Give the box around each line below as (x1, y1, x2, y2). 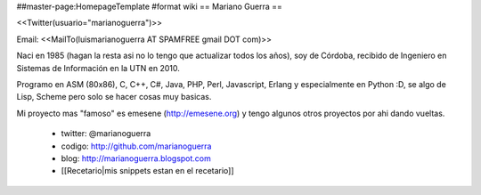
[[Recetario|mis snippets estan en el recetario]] (61, 166, 235, 176)
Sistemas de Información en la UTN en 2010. (16, 62, 180, 73)
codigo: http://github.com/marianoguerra (61, 141, 212, 151)
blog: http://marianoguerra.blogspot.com (61, 152, 211, 164)
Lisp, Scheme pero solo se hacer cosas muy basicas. (16, 92, 212, 102)
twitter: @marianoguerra (61, 128, 151, 139)
